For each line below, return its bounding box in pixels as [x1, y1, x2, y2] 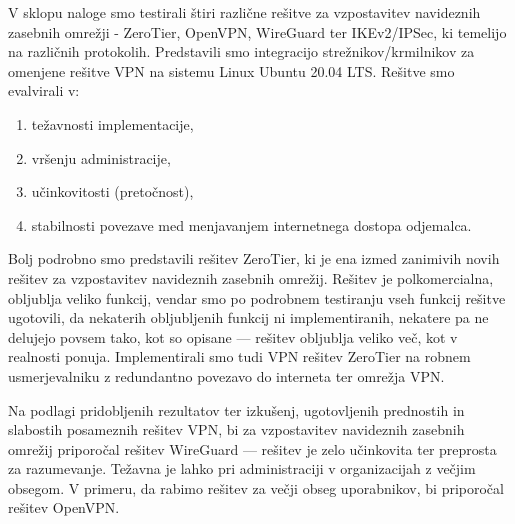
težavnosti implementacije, [31, 113, 194, 134]
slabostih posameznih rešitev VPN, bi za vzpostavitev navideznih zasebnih [8, 419, 465, 440]
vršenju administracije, [31, 147, 171, 168]
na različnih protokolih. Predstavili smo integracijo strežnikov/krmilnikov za [8, 41, 475, 62]
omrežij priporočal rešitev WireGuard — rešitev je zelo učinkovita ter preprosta [8, 438, 497, 459]
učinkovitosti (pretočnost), [31, 181, 194, 202]
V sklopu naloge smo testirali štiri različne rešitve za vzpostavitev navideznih [8, 2, 481, 22]
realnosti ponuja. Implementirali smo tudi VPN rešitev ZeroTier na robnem [8, 346, 471, 367]
